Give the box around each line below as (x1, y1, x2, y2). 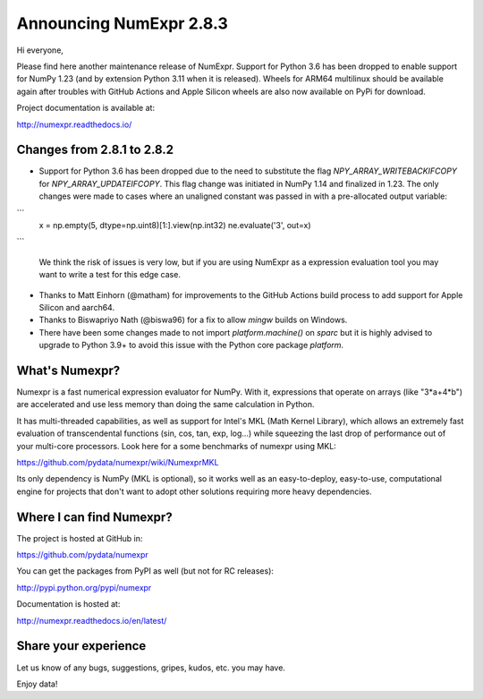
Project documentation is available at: (16, 103, 156, 114)
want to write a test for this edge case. (38, 269, 181, 280)
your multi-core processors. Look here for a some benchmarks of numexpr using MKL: (16, 440, 337, 451)
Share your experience (16, 638, 147, 653)
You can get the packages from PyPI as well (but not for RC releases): (16, 566, 275, 576)
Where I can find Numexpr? (16, 509, 174, 524)
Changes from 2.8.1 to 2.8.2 (16, 142, 174, 158)
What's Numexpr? (16, 362, 121, 378)
